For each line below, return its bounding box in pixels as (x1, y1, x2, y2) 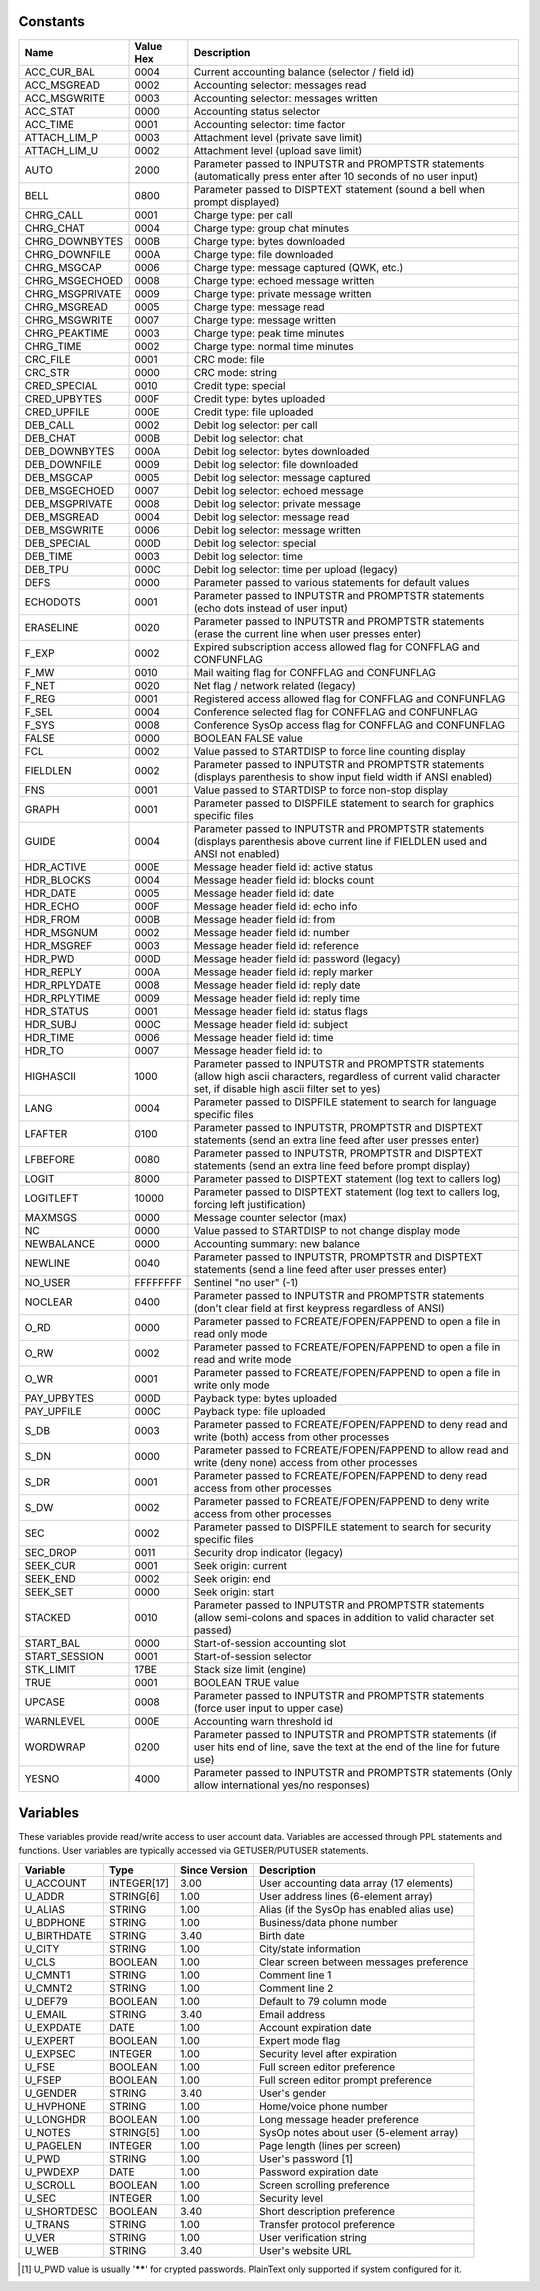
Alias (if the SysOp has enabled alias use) (258, 1902, 455, 1916)
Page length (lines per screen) (258, 2138, 402, 2152)
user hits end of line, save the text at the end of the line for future (193, 1740, 500, 1754)
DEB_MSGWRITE (24, 523, 105, 537)
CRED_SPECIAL (24, 378, 98, 392)
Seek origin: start (193, 1585, 275, 1599)
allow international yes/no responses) (193, 1778, 370, 1792)
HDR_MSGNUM (24, 925, 99, 939)
